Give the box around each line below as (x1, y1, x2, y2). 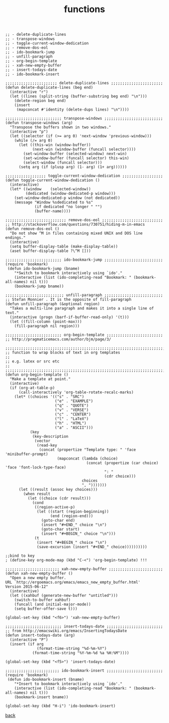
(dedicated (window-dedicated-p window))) (25, 191, 116, 196)
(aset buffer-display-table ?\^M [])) (10, 248, 92, 253)
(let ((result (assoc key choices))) (18, 487, 98, 492)
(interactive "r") (10, 89, 49, 94)
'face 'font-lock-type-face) (5, 465, 66, 470)
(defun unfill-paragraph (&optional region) (5, 301, 100, 306)
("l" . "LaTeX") (54, 417, 89, 422)
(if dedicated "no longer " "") (34, 204, 102, 210)
